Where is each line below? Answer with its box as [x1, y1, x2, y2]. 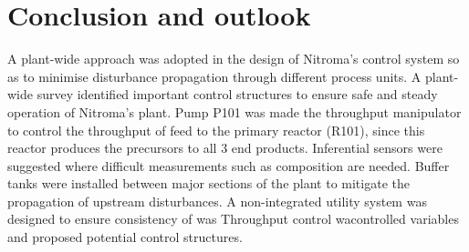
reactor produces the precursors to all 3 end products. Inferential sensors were [7, 138, 443, 157]
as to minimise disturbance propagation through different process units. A [7, 66, 422, 86]
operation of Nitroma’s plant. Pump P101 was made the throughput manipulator [7, 102, 462, 121]
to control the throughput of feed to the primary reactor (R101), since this [7, 120, 425, 139]
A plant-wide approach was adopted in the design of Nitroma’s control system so [7, 49, 460, 68]
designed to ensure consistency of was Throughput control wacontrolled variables [7, 209, 459, 228]
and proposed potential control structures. [7, 227, 243, 247]
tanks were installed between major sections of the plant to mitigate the [7, 174, 410, 193]
